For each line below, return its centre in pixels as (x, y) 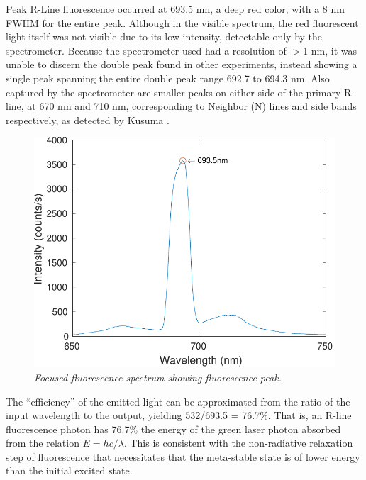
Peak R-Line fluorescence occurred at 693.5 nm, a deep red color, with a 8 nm (175, 9)
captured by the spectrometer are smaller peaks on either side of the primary (173, 92)
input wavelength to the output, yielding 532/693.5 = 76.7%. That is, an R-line (179, 415)
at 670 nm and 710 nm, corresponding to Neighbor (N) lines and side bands (192, 106)
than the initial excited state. (69, 470)
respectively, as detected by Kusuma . (88, 119)
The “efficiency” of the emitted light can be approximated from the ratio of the (178, 401)
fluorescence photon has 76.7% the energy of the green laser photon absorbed (173, 429)
